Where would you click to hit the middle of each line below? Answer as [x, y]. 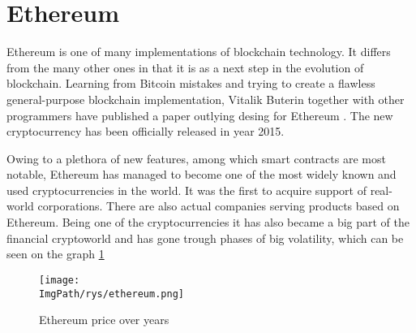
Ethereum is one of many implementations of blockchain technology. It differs [199, 52]
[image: [60, 280]
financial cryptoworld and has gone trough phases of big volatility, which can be [205, 238]
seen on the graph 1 [56, 254]
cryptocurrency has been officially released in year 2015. [146, 131]
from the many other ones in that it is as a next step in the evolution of [185, 67]
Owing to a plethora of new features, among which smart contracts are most [196, 158]
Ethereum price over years [104, 320]
